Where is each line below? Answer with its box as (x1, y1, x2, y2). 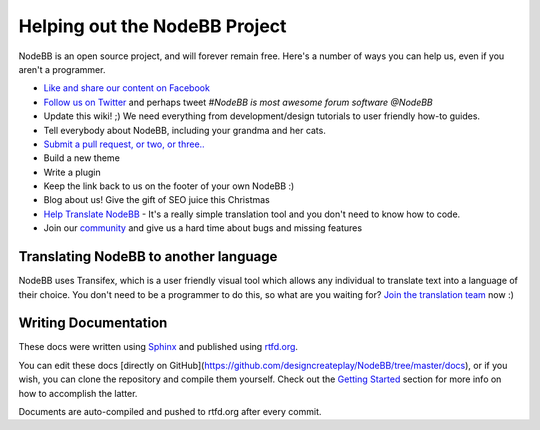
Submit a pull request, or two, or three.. (43, 138, 205, 150)
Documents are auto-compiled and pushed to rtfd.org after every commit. (18, 406, 322, 417)
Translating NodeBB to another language (18, 248, 278, 265)
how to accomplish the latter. (18, 387, 138, 399)
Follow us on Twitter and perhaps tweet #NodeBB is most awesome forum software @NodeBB (43, 96, 434, 108)
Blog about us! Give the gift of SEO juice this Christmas (43, 194, 270, 206)
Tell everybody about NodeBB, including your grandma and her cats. (43, 124, 327, 136)
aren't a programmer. (18, 63, 106, 75)
